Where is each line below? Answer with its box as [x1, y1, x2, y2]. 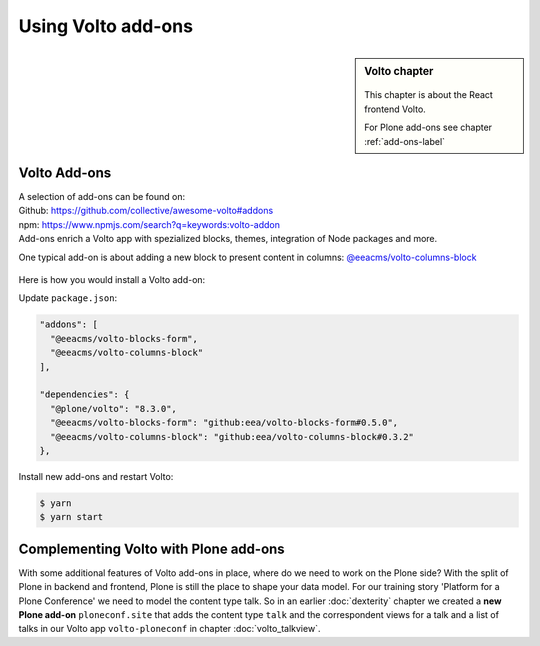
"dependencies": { [39, 389, 130, 400]
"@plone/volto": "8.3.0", [50, 403, 177, 414]
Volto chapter [364, 64, 434, 78]
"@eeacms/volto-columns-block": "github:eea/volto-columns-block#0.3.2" [50, 431, 415, 442]
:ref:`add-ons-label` [364, 135, 445, 147]
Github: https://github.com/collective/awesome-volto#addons [18, 205, 274, 217]
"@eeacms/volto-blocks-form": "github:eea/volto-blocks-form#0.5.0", [50, 417, 399, 429]
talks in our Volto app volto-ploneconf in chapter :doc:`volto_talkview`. [18, 623, 321, 635]
